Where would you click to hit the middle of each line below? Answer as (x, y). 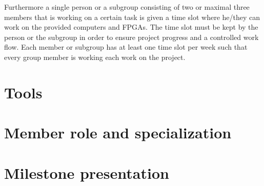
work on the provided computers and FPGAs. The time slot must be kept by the (131, 27)
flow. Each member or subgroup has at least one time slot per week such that (126, 47)
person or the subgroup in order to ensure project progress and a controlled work (131, 37)
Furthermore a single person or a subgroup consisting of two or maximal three (127, 7)
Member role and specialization (118, 132)
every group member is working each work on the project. (95, 57)
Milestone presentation (87, 172)
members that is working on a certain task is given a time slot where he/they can (132, 17)
